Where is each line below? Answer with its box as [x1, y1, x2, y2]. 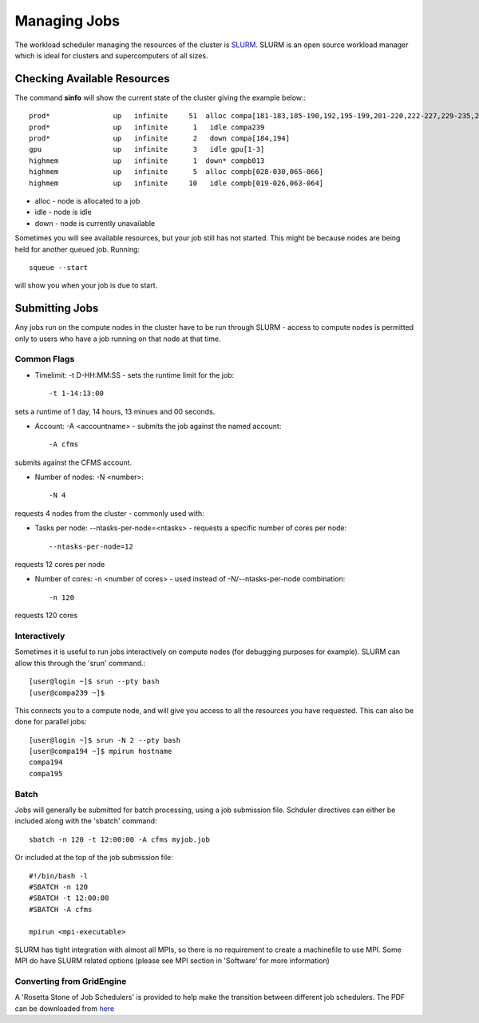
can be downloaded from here [14, 1003, 115, 1013]
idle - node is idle [34, 208, 92, 217]
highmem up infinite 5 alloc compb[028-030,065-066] [29, 168, 324, 176]
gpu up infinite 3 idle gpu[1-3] [29, 145, 265, 154]
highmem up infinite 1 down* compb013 [29, 156, 265, 165]
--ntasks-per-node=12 [49, 541, 133, 551]
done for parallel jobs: [14, 717, 87, 727]
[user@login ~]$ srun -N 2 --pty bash [29, 736, 181, 744]
